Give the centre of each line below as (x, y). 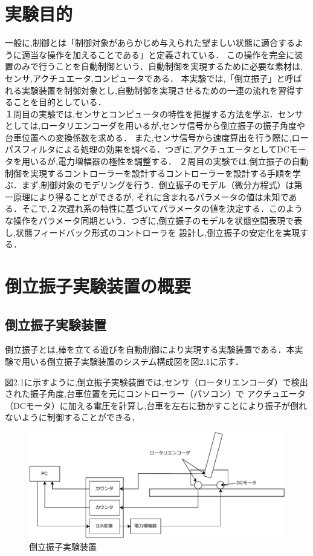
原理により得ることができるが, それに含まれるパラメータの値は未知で (151, 196)
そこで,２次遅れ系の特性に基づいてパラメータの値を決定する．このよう (162, 208)
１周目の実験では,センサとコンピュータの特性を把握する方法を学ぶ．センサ (154, 113)
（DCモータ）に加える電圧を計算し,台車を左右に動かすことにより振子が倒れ (156, 405)
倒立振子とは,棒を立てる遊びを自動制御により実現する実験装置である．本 (150, 349)
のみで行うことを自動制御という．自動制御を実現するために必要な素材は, (158, 66)
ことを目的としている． (60, 102)
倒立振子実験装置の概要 (98, 286)
